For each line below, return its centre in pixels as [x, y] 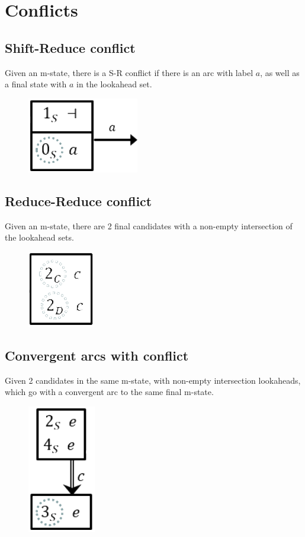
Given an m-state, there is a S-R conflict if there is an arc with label [129, 72]
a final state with [36, 84]
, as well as [280, 72]
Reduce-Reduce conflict [78, 200]
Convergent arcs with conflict [97, 355]
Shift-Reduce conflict [70, 47]
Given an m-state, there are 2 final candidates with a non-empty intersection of [149, 225]
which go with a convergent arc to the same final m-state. [109, 392]
